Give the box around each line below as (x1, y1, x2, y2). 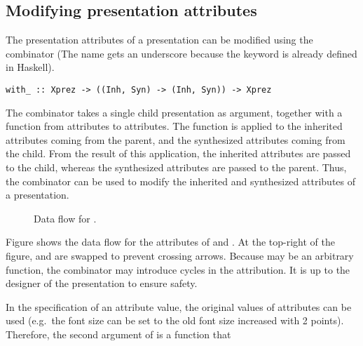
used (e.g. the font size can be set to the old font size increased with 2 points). (6, 313, 344, 328)
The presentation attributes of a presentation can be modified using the (6, 32, 313, 47)
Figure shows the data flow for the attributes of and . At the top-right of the (6, 234, 335, 249)
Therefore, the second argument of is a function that (6, 326, 231, 341)
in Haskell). (6, 60, 55, 74)
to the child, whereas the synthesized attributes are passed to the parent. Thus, (6, 160, 347, 175)
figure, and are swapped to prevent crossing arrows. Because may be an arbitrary (6, 248, 354, 262)
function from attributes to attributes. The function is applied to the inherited (6, 119, 343, 133)
